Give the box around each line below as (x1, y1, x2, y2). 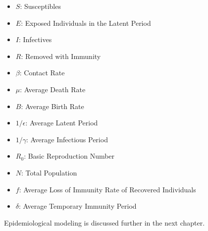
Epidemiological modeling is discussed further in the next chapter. (4, 217, 205, 228)
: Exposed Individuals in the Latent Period (21, 17, 151, 28)
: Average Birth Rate (21, 101, 84, 111)
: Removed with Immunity (21, 51, 101, 61)
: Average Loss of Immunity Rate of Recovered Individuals (19, 184, 196, 194)
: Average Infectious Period (26, 134, 108, 144)
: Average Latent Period (25, 117, 98, 128)
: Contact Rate (19, 67, 65, 78)
